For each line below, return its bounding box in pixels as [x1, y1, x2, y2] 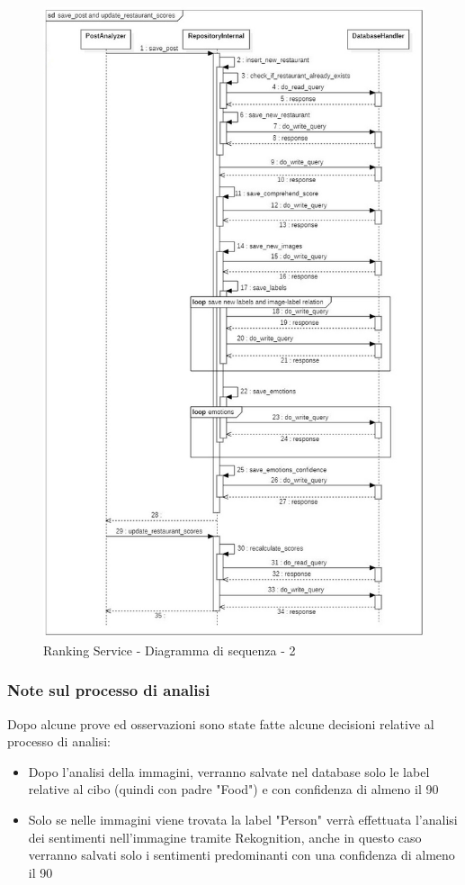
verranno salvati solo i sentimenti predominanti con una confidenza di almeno [28, 845, 455, 864]
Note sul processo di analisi [7, 679, 210, 701]
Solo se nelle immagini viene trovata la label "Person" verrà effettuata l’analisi [28, 810, 458, 829]
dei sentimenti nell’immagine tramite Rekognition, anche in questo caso [28, 827, 422, 846]
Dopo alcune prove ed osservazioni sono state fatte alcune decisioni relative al [7, 714, 434, 733]
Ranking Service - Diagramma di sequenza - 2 [43, 640, 296, 659]
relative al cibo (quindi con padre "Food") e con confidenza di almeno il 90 [28, 780, 439, 799]
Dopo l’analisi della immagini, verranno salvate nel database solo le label [28, 762, 430, 781]
